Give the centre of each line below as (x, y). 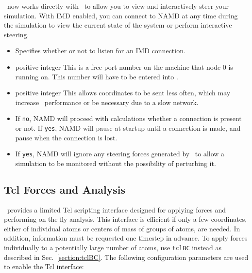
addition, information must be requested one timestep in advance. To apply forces (126, 238)
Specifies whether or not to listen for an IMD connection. (100, 51)
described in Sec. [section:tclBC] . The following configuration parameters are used (126, 257)
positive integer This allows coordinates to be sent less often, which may (123, 93)
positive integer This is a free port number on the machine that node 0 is (124, 67)
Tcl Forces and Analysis (65, 189)
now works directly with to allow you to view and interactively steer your (118, 6)
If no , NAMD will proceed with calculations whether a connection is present (128, 118)
